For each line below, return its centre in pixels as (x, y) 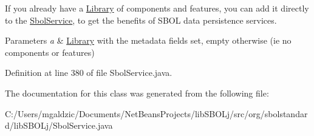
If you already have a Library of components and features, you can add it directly (157, 8)
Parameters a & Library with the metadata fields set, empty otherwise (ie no (148, 40)
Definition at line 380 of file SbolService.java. (89, 73)
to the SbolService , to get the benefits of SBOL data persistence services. (141, 20)
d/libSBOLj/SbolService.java (59, 125)
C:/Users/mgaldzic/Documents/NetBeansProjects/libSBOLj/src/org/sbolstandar (156, 113)
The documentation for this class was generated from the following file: (137, 93)
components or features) (50, 52)
